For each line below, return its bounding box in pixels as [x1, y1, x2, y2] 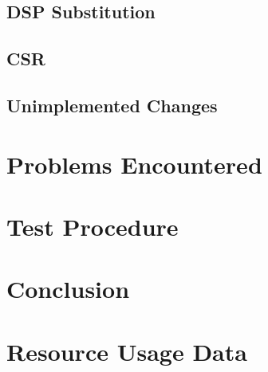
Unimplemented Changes [6, 92, 218, 117]
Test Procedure [6, 209, 179, 242]
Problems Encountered [6, 147, 262, 180]
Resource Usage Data [6, 335, 247, 367]
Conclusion [6, 272, 130, 305]
